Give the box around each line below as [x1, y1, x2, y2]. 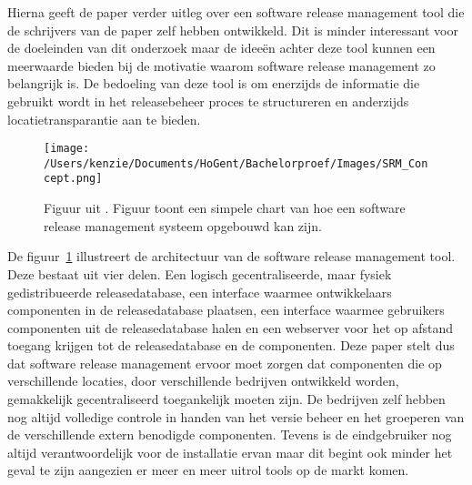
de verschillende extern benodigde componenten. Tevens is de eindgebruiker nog [7, 425, 452, 444]
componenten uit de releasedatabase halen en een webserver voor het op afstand [7, 318, 454, 337]
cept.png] [44, 172, 103, 186]
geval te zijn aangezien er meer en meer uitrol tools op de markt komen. [7, 460, 409, 480]
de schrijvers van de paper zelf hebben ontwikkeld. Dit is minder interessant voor [7, 20, 458, 39]
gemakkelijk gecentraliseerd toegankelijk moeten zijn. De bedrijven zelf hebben [7, 389, 446, 409]
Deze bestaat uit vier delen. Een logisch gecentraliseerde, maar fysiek [7, 264, 392, 283]
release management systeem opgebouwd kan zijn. [44, 216, 322, 235]
